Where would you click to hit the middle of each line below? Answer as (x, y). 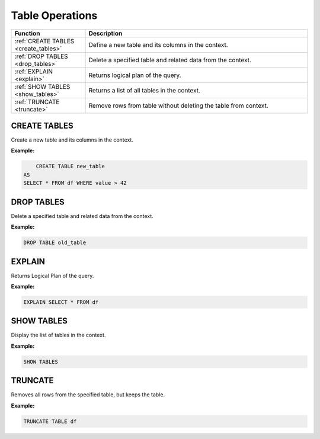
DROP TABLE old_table (55, 243)
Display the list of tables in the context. (58, 335)
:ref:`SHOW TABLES (42, 86)
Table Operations (54, 15)
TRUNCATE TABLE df (50, 421)
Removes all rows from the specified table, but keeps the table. (88, 395)
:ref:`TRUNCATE (37, 102)
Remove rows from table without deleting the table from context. (179, 105)
